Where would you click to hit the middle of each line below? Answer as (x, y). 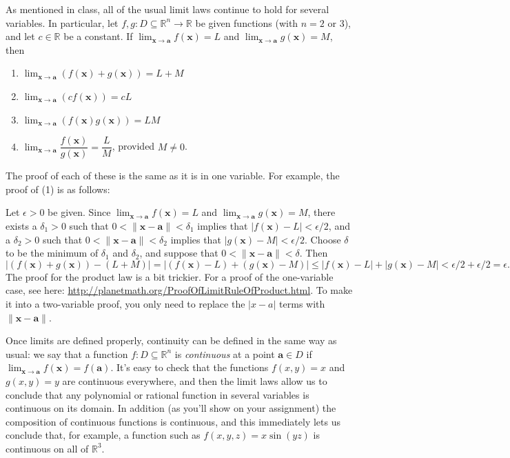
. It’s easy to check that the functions (190, 367)
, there (322, 212)
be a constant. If (98, 36)
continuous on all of (47, 448)
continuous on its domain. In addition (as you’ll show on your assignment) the (171, 408)
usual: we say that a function (67, 354)
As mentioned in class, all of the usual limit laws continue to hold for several (167, 9)
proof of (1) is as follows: (58, 189)
